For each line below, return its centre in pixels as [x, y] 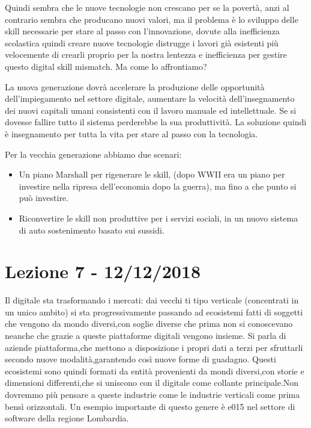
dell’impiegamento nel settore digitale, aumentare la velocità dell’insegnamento [150, 98]
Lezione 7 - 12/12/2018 [103, 271]
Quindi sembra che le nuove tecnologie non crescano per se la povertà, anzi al [147, 7]
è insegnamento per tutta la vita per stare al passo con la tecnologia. [131, 133]
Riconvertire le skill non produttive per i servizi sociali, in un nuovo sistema [159, 218]
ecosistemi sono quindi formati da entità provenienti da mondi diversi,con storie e [155, 371]
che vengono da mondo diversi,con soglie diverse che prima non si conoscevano [149, 324]
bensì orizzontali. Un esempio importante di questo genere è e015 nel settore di [150, 406]
